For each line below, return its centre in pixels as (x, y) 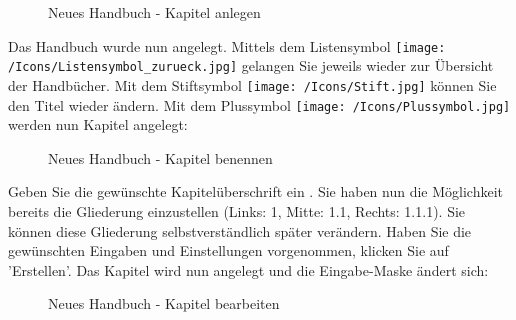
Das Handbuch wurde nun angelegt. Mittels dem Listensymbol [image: (227, 45)
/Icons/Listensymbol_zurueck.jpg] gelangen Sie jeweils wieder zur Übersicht (251, 65)
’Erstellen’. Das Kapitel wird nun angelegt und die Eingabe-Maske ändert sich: (248, 269)
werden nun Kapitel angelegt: (98, 124)
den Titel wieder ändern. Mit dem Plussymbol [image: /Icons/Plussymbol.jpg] (259, 104)
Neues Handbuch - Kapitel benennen (160, 157)
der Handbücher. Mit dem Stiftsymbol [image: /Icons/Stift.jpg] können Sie (252, 84)
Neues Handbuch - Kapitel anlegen (154, 12)
